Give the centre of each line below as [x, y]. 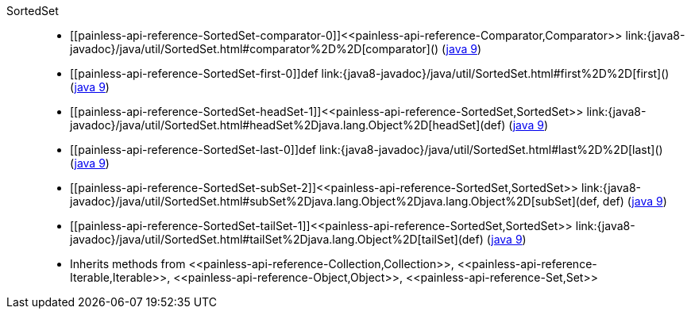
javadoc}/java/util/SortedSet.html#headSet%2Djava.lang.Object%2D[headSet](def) [288, 125]
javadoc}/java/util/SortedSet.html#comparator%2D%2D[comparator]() [255, 49]
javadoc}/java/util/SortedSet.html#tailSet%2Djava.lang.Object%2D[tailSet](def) [277, 239]
